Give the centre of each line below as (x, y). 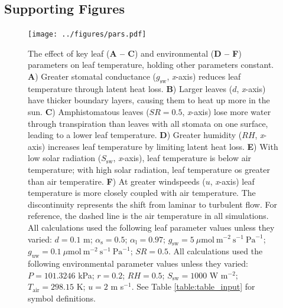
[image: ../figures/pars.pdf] (87, 35)
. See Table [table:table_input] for (193, 286)
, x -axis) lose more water (227, 112)
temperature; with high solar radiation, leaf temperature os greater (149, 169)
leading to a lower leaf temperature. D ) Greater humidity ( (135, 135)
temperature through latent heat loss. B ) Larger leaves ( (130, 88)
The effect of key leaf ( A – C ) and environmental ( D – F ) (135, 53)
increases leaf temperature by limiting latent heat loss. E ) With (163, 146)
